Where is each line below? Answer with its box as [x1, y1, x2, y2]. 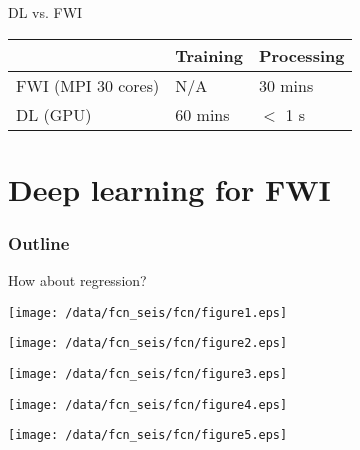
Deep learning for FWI [8, 168, 331, 209]
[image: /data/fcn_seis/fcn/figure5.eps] [8, 428, 288, 443]
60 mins [175, 102, 230, 126]
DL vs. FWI [8, 2, 83, 22]
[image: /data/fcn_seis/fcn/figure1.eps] [8, 305, 288, 320]
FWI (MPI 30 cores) [16, 73, 160, 97]
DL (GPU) [16, 102, 92, 126]
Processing [258, 43, 345, 67]
